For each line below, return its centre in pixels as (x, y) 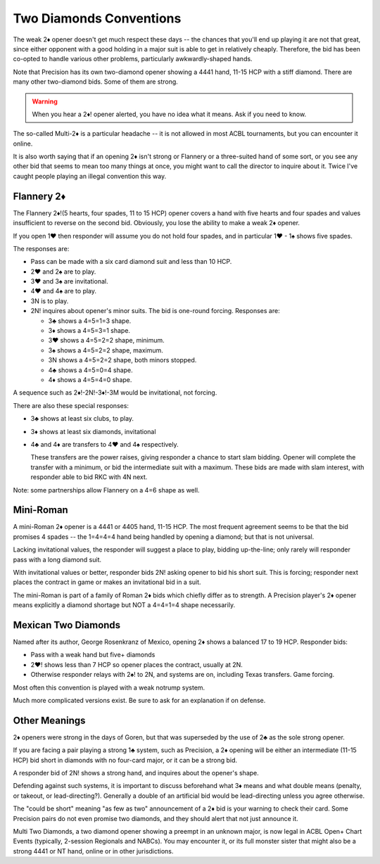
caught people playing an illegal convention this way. (90, 176)
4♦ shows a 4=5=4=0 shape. (90, 380)
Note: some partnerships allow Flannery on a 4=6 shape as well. (106, 490)
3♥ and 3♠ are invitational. (69, 281)
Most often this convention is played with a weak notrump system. (109, 687)
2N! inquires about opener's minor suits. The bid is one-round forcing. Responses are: (156, 311)
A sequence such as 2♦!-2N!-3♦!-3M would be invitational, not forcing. (115, 393)
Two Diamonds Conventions (97, 18)
